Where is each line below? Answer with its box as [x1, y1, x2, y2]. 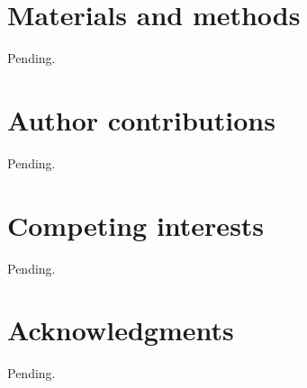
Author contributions [7, 101, 275, 138]
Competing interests [7, 206, 265, 243]
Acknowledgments [7, 311, 234, 348]
